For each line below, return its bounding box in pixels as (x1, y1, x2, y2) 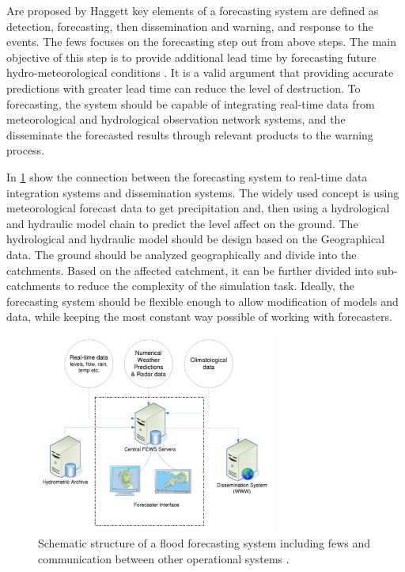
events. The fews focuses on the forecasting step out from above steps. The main (6, 33, 396, 50)
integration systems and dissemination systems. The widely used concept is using (6, 184, 399, 200)
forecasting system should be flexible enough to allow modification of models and (6, 292, 399, 309)
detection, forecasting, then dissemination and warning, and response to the (6, 17, 373, 34)
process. (6, 142, 45, 158)
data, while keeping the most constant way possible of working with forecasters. (6, 308, 392, 325)
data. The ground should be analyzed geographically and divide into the (6, 246, 357, 262)
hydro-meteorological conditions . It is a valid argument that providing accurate (6, 64, 394, 81)
